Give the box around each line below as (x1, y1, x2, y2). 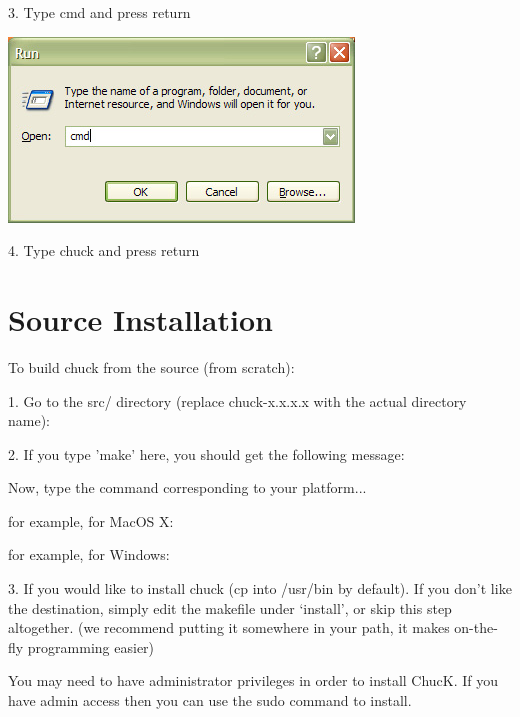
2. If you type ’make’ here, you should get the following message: (8, 443, 405, 464)
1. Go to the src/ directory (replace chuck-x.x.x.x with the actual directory (8, 390, 467, 411)
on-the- (454, 617, 498, 638)
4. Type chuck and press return (8, 240, 200, 261)
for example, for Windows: (8, 544, 170, 565)
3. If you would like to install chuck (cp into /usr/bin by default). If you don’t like (8, 578, 512, 599)
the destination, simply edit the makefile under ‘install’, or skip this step (8, 597, 452, 618)
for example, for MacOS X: (8, 510, 174, 531)
